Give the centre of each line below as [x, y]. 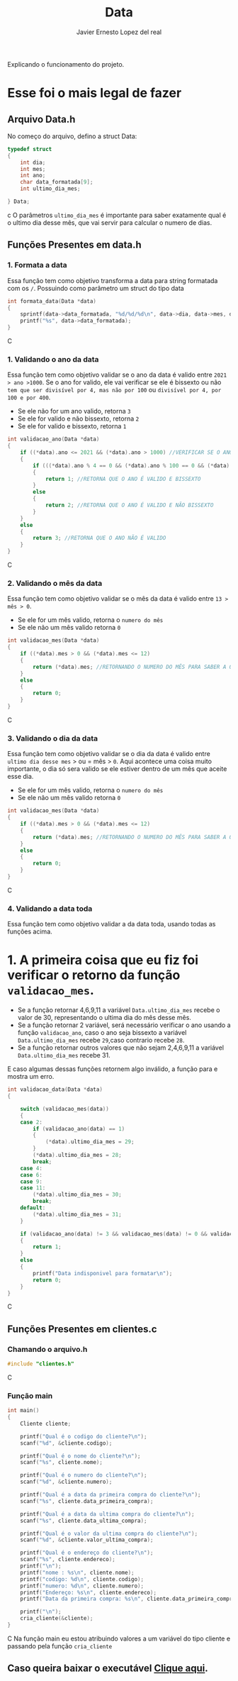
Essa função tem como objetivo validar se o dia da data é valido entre [109, 754]
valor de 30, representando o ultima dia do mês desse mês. [104, 1018]
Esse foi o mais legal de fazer [95, 93]
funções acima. [30, 932]
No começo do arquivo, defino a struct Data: [72, 136]
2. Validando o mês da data [55, 583]
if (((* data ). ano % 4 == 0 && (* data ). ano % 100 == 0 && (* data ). [133, 465]
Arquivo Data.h [41, 119]
